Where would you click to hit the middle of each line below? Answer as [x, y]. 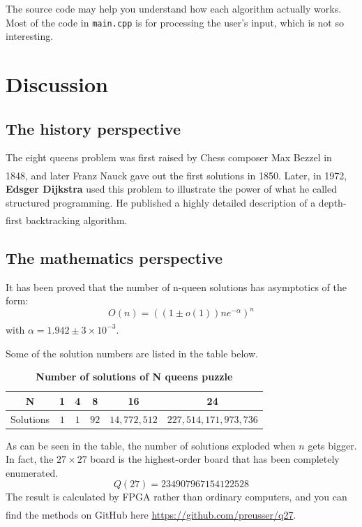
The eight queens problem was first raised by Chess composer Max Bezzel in [169, 157]
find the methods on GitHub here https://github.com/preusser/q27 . [151, 514]
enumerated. [32, 472]
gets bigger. [332, 445]
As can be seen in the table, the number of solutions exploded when [151, 445]
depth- [332, 202]
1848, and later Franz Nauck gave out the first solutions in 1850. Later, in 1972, [176, 175]
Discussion [57, 84]
